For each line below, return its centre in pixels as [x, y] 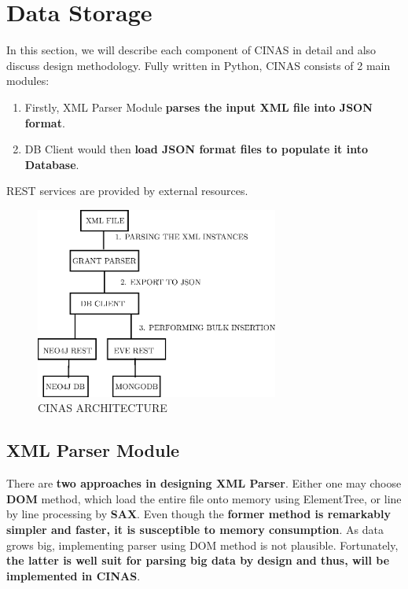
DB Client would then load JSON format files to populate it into [196, 149]
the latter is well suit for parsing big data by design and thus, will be [198, 560]
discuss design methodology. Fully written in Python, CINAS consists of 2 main [198, 65]
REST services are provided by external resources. [127, 191]
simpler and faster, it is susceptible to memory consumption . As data [195, 529]
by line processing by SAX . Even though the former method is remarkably [198, 514]
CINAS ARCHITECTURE [103, 408]
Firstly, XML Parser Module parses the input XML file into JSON [198, 107]
